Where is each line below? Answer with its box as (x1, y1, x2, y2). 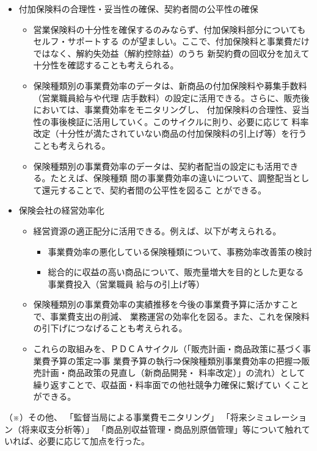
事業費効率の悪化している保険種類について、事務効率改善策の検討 (48, 245, 312, 258)
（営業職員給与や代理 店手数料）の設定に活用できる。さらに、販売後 (33, 91, 310, 104)
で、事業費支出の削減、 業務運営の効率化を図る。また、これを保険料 (33, 309, 310, 322)
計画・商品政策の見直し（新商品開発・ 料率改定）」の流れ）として (42, 366, 305, 379)
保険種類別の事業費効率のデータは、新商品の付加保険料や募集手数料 (33, 79, 307, 92)
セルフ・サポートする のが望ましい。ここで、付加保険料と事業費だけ (33, 35, 310, 48)
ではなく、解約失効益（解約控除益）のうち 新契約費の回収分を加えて (33, 46, 310, 59)
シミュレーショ (247, 411, 307, 424)
